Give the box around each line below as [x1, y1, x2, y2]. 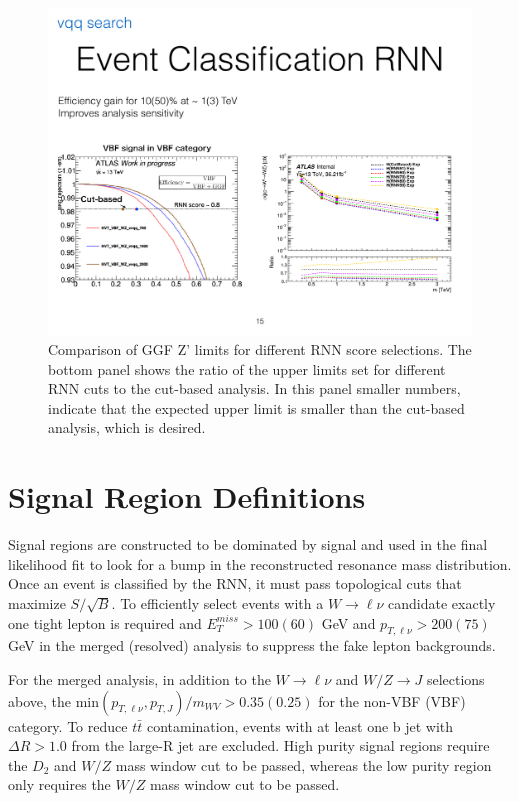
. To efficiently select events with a [111, 592, 324, 613]
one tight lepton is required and [8, 612, 202, 633]
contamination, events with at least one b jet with [146, 715, 454, 736]
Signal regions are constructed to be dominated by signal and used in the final [8, 534, 488, 555]
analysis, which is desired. [48, 417, 206, 438]
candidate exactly [388, 592, 496, 613]
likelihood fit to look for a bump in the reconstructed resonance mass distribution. [8, 553, 512, 574]
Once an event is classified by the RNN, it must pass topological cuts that [8, 573, 462, 594]
